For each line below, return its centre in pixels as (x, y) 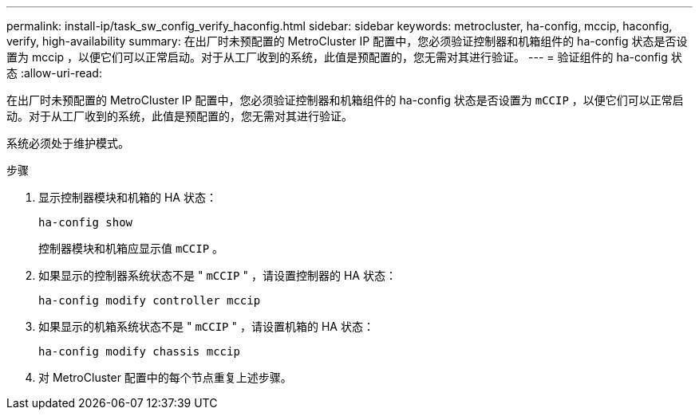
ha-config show (86, 222)
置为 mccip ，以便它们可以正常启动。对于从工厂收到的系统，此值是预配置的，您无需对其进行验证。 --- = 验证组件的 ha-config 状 (344, 57)
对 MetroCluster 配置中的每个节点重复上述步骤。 (165, 377)
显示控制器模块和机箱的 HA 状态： (128, 197)
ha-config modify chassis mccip (139, 351)
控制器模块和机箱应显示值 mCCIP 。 (131, 248)
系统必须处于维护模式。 (68, 143)
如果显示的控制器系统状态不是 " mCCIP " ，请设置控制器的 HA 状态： (217, 275)
